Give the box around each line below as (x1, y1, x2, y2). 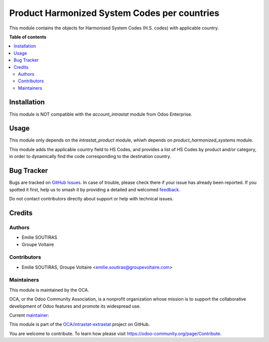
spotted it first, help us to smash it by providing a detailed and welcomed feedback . (9, 186, 180, 192)
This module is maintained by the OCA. (9, 287, 89, 293)
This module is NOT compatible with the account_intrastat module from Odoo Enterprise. (9, 111, 192, 117)
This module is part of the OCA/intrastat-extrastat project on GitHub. (9, 322, 150, 328)
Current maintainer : (9, 312, 49, 318)
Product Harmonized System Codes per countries (9, 7, 220, 18)
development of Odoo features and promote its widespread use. (9, 303, 141, 309)
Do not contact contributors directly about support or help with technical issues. (9, 195, 174, 201)
